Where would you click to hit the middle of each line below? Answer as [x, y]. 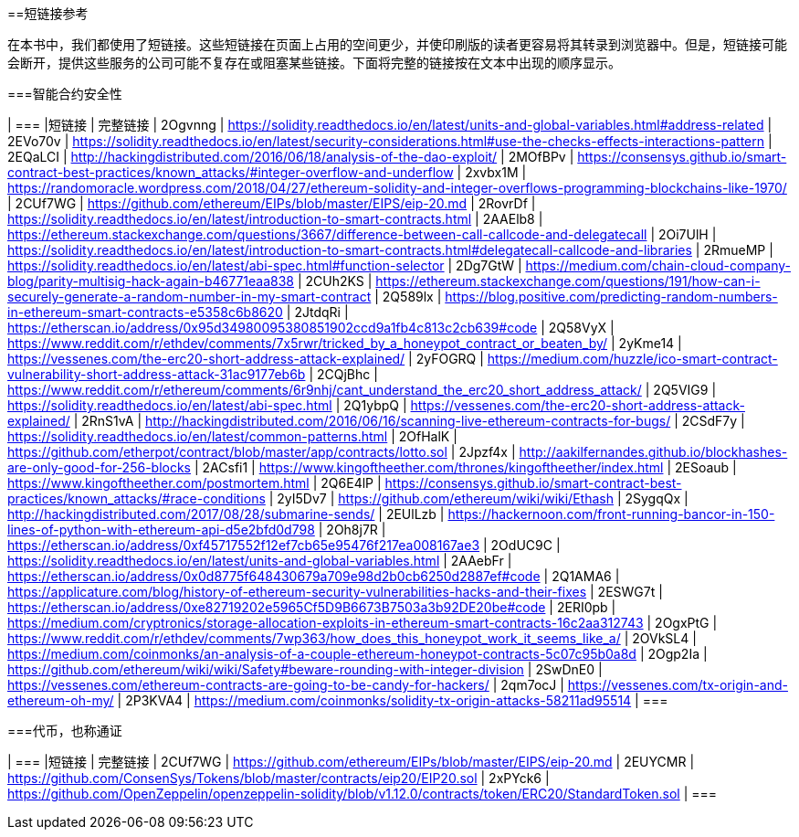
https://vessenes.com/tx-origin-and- [678, 685]
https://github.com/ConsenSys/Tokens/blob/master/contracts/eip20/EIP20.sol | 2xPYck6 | [279, 778]
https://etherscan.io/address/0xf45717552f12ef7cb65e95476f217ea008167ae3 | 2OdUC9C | [284, 545]
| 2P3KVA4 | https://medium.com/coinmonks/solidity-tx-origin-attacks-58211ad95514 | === [393, 700]
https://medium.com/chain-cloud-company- [658, 265]
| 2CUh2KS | [335, 281]
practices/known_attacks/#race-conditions [137, 498]
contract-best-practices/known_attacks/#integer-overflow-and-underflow [231, 172]
